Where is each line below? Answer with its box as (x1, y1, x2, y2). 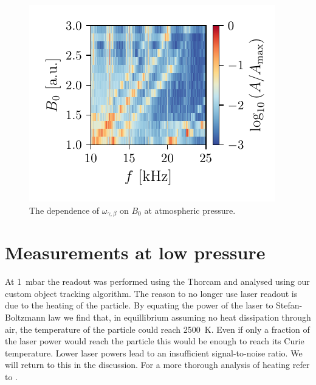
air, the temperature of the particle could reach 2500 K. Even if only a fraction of (5, 322, 310, 335)
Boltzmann (5, 310, 46, 323)
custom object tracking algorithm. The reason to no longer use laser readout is (5, 287, 298, 299)
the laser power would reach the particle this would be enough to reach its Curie (5, 335, 304, 347)
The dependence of (29, 203, 100, 216)
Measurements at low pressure (5, 240, 266, 265)
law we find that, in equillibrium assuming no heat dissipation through (48, 310, 311, 323)
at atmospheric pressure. (144, 203, 236, 216)
